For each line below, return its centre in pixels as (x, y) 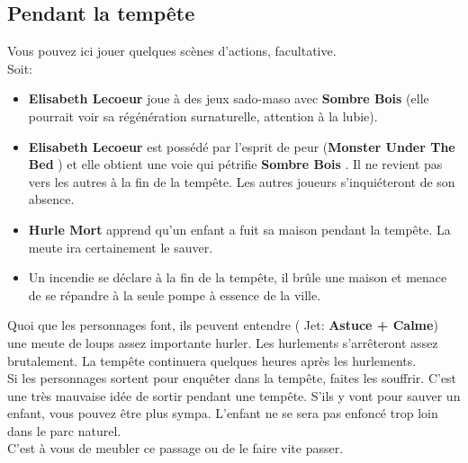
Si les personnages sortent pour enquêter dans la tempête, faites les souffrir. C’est (232, 378)
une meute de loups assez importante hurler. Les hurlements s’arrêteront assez (223, 342)
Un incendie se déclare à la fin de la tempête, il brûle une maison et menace (238, 277)
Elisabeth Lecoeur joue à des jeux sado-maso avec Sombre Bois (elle (229, 98)
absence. (51, 199)
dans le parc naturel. (64, 430)
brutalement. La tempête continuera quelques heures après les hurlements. (212, 360)
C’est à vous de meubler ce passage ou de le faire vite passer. (175, 448)
